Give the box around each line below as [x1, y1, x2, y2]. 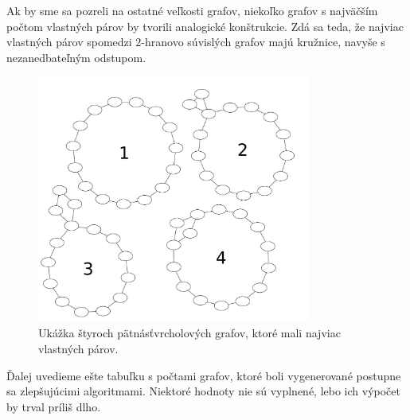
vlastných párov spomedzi [6, 33, 132, 50]
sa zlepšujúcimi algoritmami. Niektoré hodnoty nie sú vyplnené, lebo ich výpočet [6, 383, 400, 399]
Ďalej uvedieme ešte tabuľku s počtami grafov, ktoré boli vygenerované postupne [6, 367, 401, 383]
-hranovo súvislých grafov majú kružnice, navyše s [141, 33, 385, 50]
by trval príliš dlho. [6, 398, 101, 414]
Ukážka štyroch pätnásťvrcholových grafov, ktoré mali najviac [38, 325, 341, 341]
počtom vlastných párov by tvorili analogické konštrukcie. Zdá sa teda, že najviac [6, 17, 404, 34]
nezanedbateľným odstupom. [6, 49, 146, 65]
